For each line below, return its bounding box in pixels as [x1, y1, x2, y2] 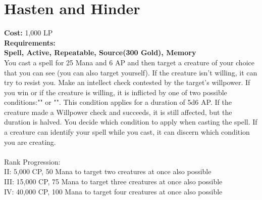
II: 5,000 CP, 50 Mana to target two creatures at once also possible [4, 166, 212, 177]
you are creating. [4, 136, 56, 147]
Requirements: [4, 37, 56, 48]
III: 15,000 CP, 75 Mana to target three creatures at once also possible [4, 176, 223, 187]
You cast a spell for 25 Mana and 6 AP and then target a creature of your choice [4, 57, 254, 67]
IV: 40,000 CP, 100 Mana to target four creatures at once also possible [4, 186, 223, 196]
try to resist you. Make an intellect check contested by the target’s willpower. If [4, 77, 250, 88]
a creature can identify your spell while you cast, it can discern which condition [4, 127, 250, 137]
